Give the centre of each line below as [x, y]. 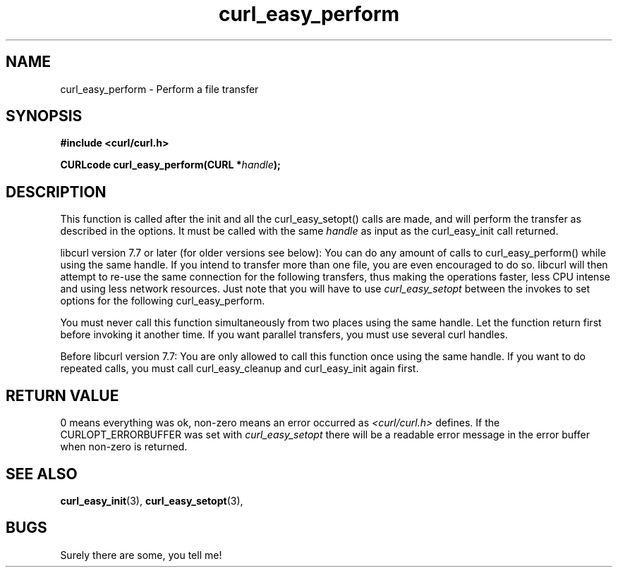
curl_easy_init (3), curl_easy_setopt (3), [152, 500]
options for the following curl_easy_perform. [163, 301]
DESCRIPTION [56, 192]
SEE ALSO [42, 474]
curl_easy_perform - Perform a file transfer [159, 89]
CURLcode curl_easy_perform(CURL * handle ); [170, 165]
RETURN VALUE [62, 395]
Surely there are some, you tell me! [141, 555]
